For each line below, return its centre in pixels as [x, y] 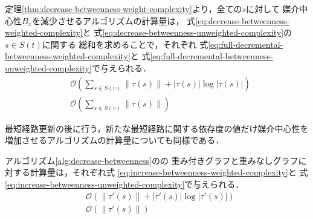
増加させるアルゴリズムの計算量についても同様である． [115, 140]
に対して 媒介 [273, 8]
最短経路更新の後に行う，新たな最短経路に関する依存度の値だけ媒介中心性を [157, 128]
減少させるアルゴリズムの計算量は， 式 [118, 20]
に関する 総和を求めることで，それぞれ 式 [125, 44]
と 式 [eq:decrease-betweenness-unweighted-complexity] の [187, 32]
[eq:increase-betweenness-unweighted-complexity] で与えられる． [124, 184]
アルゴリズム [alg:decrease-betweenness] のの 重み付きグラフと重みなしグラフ [152, 160]
